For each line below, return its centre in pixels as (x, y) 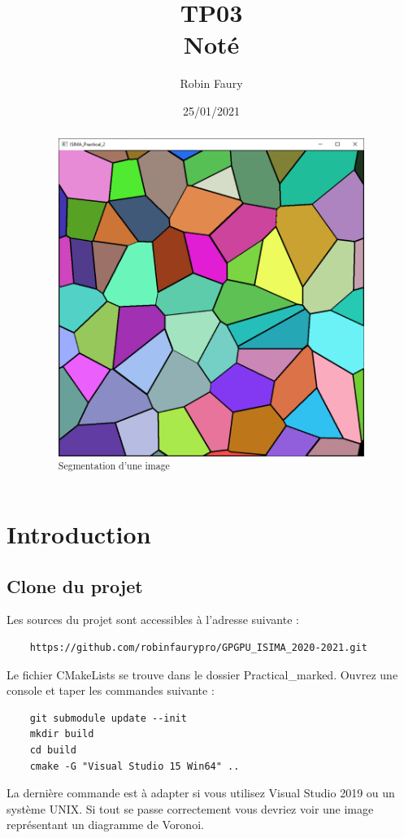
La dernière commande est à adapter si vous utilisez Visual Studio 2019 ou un (201, 793)
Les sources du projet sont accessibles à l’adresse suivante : (153, 620)
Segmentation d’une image (114, 466)
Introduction (79, 534)
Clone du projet (75, 585)
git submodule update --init (108, 718)
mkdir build (62, 734)
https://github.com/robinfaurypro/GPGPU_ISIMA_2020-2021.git (198, 648)
